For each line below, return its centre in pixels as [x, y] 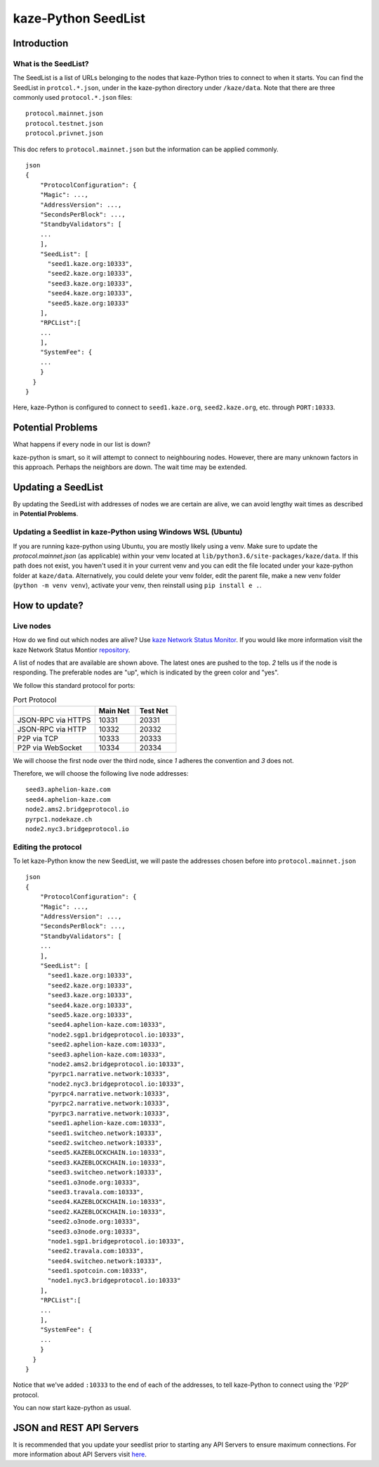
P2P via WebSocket [49, 748]
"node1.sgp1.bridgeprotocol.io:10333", [116, 1241]
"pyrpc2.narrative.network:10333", [108, 1103]
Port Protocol [35, 700]
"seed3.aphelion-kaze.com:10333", [107, 1054]
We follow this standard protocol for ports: [74, 685]
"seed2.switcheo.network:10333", [105, 1143]
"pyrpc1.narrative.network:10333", [108, 1074]
